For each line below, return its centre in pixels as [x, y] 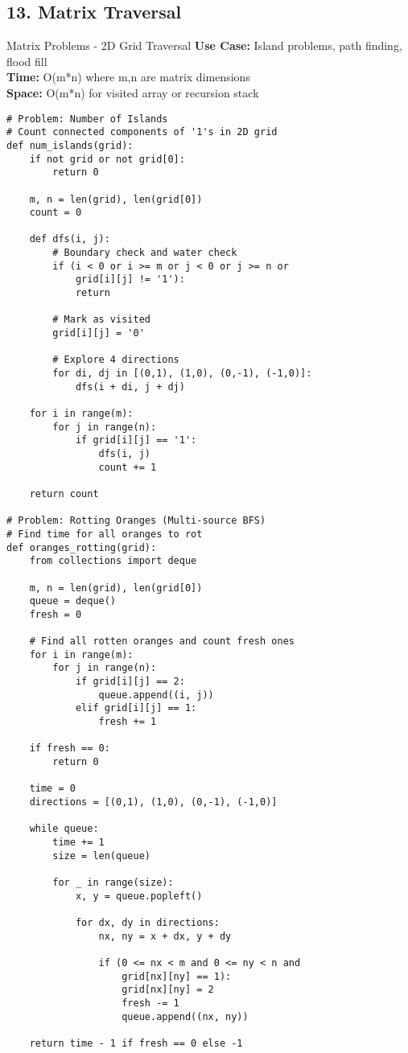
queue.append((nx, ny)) [185, 1016]
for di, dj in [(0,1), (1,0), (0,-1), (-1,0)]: [182, 374]
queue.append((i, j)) [156, 695]
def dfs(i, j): [70, 239]
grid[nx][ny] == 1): [177, 976]
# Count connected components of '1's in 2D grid [142, 132]
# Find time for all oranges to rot [105, 534]
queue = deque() [73, 601]
